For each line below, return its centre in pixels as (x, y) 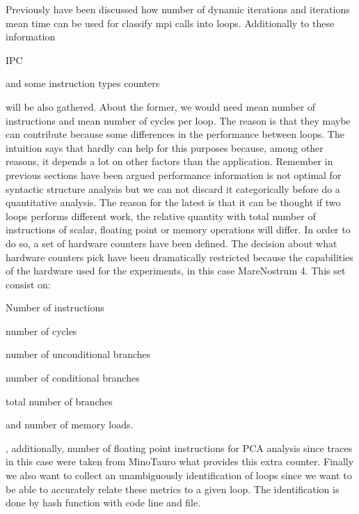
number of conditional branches (73, 378)
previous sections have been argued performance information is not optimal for (174, 174)
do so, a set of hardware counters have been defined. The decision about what (171, 243)
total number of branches (59, 401)
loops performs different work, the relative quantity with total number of (161, 216)
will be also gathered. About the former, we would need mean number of (161, 106)
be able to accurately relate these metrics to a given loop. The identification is (173, 489)
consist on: (28, 284)
